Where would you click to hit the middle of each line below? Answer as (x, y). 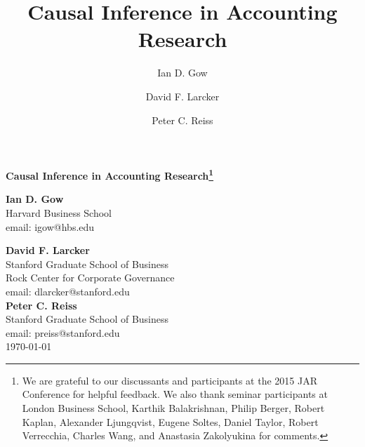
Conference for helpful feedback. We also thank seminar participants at (175, 394)
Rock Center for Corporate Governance (90, 278)
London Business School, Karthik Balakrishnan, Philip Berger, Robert (173, 408)
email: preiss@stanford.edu (63, 332)
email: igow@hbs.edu (50, 226)
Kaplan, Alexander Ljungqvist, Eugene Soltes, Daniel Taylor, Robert (170, 421)
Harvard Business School (59, 212)
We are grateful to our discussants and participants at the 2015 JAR (170, 380)
